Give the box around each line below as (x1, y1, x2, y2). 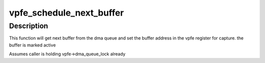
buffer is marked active (9, 42, 56, 48)
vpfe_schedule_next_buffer (9, 7, 124, 18)
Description (9, 21, 49, 30)
